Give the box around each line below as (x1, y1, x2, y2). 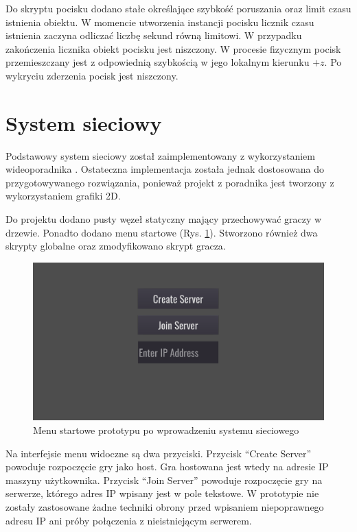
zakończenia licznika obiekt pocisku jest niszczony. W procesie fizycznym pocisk (5, 41, 341, 56)
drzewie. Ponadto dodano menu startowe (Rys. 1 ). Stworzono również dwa (5, 225, 318, 239)
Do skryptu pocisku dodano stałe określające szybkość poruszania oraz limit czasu (5, 1, 352, 15)
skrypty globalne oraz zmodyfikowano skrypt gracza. (5, 239, 226, 253)
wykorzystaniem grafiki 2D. (5, 189, 121, 203)
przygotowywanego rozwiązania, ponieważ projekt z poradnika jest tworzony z (5, 175, 334, 189)
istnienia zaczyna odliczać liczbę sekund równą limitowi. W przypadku (5, 28, 302, 43)
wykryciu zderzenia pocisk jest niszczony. (5, 68, 178, 82)
